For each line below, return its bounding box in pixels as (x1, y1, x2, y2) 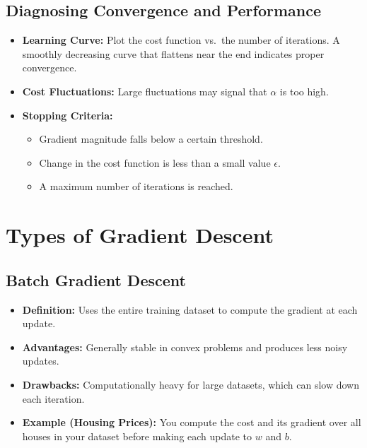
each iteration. (22, 391, 85, 406)
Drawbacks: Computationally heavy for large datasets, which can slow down (22, 377, 360, 391)
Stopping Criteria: (22, 107, 113, 122)
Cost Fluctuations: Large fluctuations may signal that (22, 83, 267, 98)
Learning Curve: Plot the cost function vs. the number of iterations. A (22, 33, 340, 47)
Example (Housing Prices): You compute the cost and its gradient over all (22, 415, 361, 430)
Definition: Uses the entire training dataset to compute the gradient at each (22, 302, 358, 317)
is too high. (279, 83, 329, 98)
